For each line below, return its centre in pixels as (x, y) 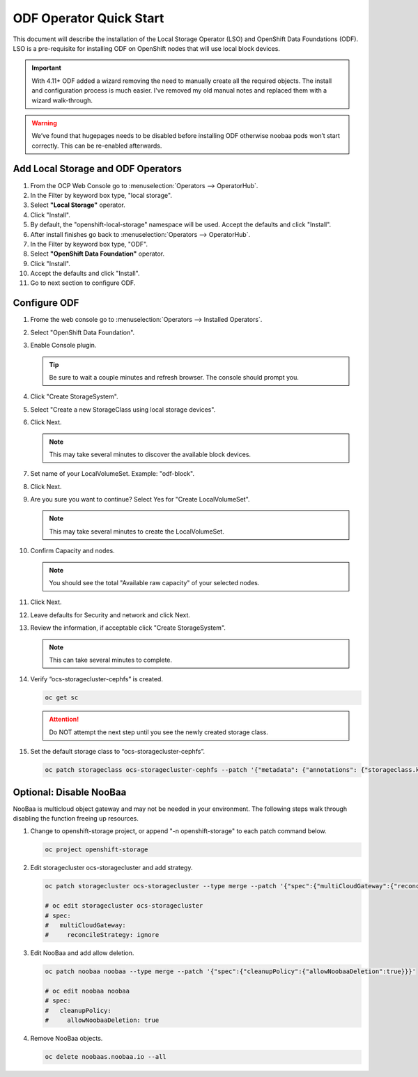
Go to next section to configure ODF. (83, 283)
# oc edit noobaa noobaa (87, 991)
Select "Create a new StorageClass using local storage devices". (123, 409)
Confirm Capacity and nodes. (72, 551)
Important (47, 68)
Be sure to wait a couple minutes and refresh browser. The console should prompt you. (174, 377)
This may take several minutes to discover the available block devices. (150, 454)
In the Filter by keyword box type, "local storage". (101, 195)
